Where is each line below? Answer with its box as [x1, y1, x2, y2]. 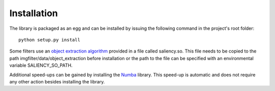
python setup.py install [18, 37, 80, 42]
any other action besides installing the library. [9, 78, 105, 84]
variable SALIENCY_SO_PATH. [9, 62, 73, 68]
